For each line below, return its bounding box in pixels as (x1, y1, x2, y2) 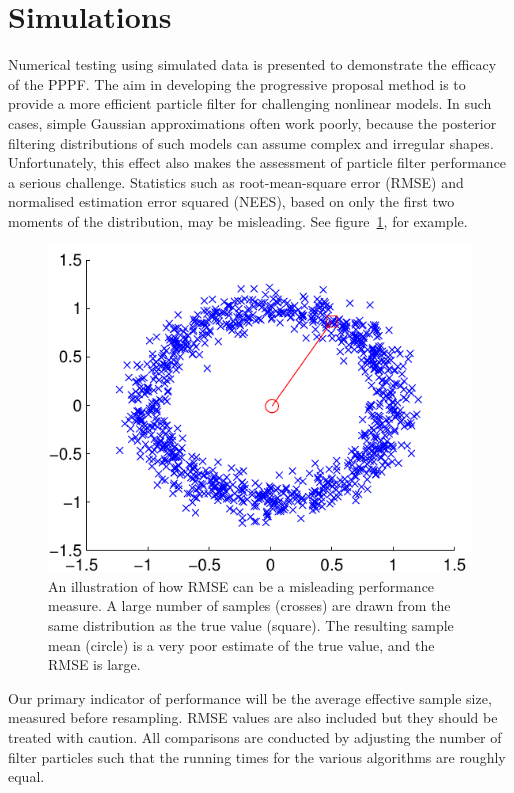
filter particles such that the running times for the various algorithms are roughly (8, 746, 506, 767)
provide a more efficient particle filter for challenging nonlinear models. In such (8, 93, 492, 114)
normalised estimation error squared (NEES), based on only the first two (8, 191, 455, 212)
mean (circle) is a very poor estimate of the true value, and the (48, 634, 435, 655)
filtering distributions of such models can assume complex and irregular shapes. (8, 132, 494, 153)
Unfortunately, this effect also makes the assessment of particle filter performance (8, 152, 507, 173)
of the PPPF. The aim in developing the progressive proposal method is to (8, 73, 466, 94)
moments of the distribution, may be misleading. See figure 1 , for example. (8, 210, 468, 231)
